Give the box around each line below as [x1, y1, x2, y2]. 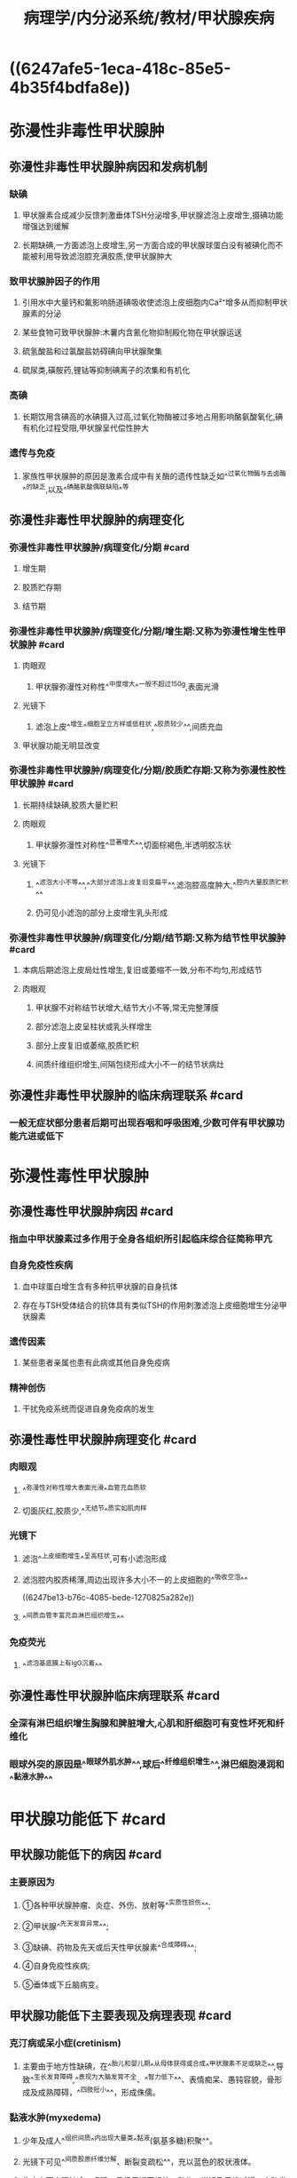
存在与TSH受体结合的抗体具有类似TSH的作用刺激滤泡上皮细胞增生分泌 [21, 1299, 279, 1311]
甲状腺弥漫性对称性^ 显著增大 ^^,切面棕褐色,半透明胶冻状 [35, 837, 232, 850]
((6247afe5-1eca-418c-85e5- [9, 59, 231, 79]
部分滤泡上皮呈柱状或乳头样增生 [35, 1021, 152, 1032]
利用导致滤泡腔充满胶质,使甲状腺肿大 [37, 251, 173, 262]
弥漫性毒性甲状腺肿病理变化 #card [9, 1432, 197, 1447]
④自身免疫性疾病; [21, 1960, 90, 1971]
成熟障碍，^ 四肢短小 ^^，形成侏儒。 [37, 2086, 161, 2098]
